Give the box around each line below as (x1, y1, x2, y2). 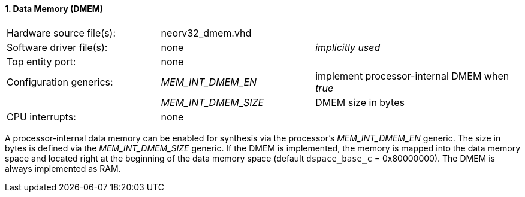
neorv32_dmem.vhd (161, 26, 252, 39)
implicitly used (315, 41, 381, 53)
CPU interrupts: (7, 110, 76, 123)
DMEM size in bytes (315, 96, 405, 108)
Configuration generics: (7, 75, 113, 88)
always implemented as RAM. (5, 163, 121, 174)
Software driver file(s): (7, 41, 108, 53)
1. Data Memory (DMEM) (5, 4, 104, 14)
